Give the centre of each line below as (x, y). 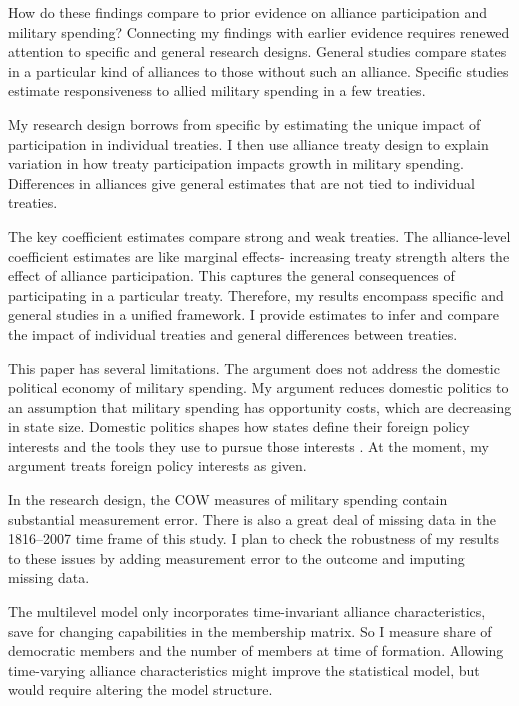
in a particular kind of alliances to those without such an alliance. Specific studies (258, 70)
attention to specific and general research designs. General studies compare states (257, 51)
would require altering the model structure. (140, 689)
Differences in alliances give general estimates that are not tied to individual (241, 182)
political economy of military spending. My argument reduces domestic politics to (258, 387)
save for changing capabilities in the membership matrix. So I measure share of (250, 630)
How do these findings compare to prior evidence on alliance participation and (248, 12)
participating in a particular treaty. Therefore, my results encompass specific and (256, 294)
